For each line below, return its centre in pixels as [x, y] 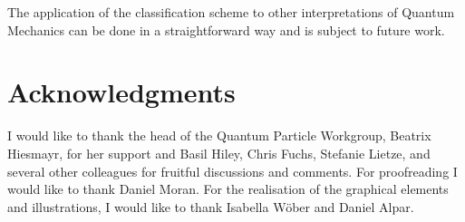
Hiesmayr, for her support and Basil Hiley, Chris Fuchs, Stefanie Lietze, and [219, 153]
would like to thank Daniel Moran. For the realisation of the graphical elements [228, 189]
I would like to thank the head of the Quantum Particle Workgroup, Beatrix [219, 135]
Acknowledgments [121, 92]
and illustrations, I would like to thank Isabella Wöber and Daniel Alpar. [211, 206]
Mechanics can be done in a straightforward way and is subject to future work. [226, 29]
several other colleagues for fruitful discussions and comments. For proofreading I [232, 171]
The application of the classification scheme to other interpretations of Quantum [231, 12]
